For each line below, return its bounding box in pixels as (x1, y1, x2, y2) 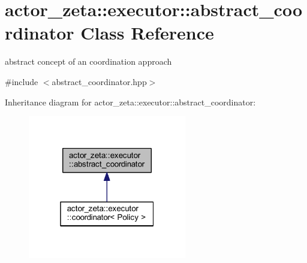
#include (5, 75, 38, 87)
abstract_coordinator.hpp (52, 75, 147, 87)
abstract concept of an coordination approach (5, 55, 172, 68)
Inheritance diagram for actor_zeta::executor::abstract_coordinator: (5, 95, 256, 108)
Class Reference (80, 20, 214, 45)
